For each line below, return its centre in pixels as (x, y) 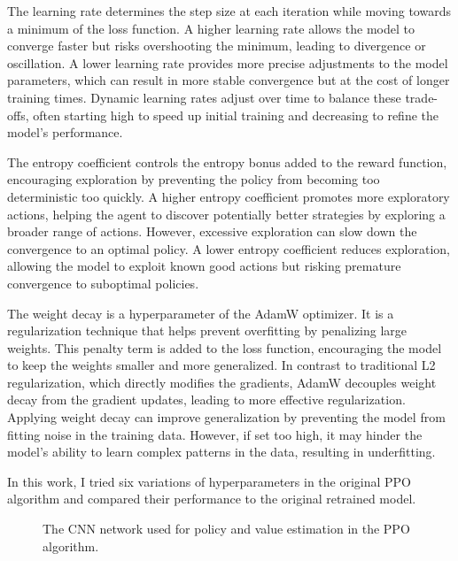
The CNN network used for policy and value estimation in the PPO (226, 529)
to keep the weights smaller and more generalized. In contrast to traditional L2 (221, 365)
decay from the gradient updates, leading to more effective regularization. (206, 400)
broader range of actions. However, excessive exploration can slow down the (212, 231)
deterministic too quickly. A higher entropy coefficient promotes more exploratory (229, 196)
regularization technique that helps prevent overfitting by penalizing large (207, 330)
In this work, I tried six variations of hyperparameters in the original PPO (210, 481)
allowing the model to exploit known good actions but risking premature (204, 266)
